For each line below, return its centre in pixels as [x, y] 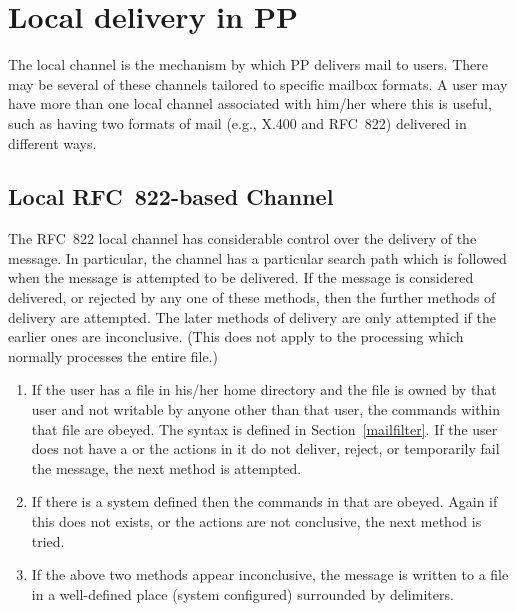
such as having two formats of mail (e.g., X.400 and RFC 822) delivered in [237, 122]
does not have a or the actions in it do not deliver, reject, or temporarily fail [265, 448]
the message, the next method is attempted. [166, 467]
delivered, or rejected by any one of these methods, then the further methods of [252, 297]
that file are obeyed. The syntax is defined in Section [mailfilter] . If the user [264, 428]
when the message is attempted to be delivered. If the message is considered [241, 277]
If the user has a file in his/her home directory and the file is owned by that [264, 389]
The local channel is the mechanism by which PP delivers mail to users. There [248, 64]
